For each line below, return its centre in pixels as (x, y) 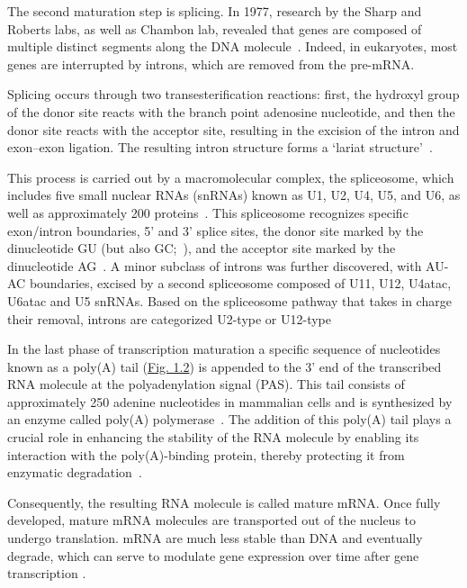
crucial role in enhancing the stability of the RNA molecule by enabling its (213, 437)
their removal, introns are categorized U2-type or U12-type (170, 318)
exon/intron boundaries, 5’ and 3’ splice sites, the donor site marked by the (216, 230)
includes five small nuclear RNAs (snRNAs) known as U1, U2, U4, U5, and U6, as (234, 195)
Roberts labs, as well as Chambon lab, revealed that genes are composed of (215, 28)
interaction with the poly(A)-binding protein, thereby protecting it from (206, 454)
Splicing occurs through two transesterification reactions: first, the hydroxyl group (233, 94)
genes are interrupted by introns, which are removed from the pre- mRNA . (211, 63)
